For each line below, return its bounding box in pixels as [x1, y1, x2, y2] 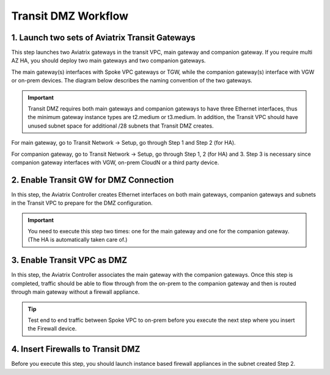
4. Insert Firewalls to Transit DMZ [11, 344, 141, 354]
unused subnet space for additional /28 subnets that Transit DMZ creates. [28, 122, 214, 129]
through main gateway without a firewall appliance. [11, 288, 140, 296]
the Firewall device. [28, 325, 77, 332]
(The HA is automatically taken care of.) [28, 236, 128, 244]
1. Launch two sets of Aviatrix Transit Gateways [11, 32, 196, 43]
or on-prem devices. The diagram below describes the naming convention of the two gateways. [11, 77, 253, 84]
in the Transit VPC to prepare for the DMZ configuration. [11, 199, 153, 207]
